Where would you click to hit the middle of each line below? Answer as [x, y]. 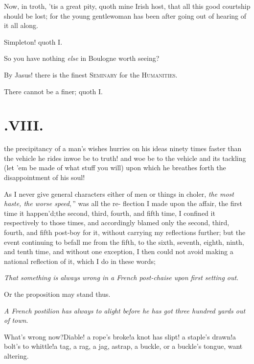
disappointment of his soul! [45, 177]
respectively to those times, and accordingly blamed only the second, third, [117, 222]
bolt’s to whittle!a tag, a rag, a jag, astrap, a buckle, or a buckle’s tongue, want [123, 346]
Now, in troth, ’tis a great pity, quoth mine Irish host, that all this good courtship [127, 6]
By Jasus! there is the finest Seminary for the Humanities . [91, 74]
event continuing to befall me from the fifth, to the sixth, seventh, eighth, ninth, [124, 242]
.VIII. [24, 125]
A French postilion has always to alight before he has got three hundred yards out [125, 310]
